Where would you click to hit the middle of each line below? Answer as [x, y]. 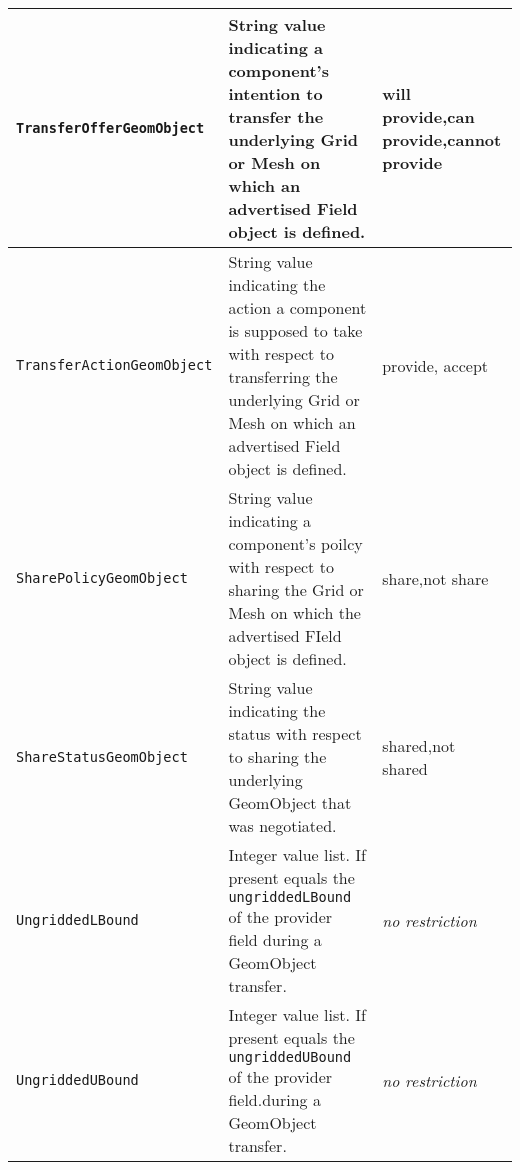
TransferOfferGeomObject [110, 128]
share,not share [435, 578]
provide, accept [435, 365]
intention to [275, 93]
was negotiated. [282, 825]
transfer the [276, 116]
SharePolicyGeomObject [102, 578]
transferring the [283, 376]
